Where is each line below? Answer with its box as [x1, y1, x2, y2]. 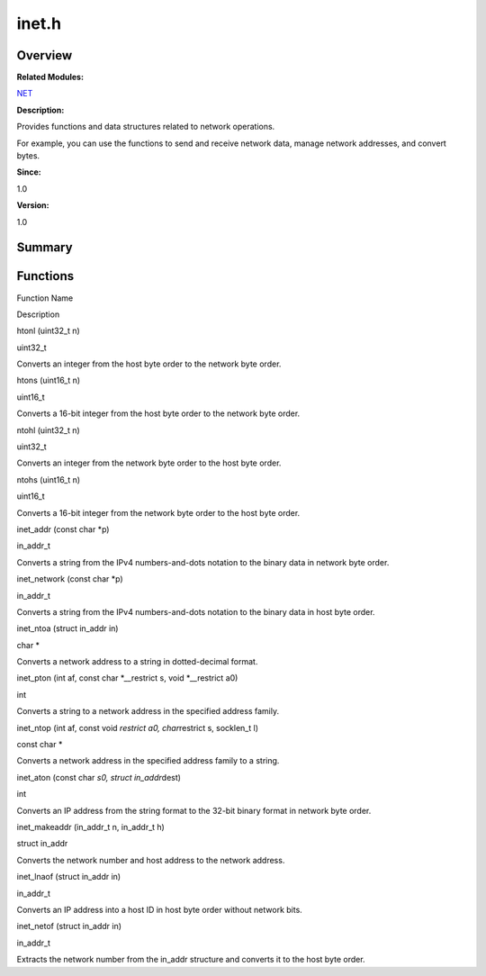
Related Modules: [16, 72, 85, 83]
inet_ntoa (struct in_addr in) [16, 623, 119, 634]
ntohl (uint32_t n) [16, 424, 80, 436]
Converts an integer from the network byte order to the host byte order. [16, 457, 282, 468]
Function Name [16, 293, 74, 303]
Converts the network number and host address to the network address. [16, 854, 285, 865]
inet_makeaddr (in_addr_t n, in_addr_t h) [16, 822, 166, 832]
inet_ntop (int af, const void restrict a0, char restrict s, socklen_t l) [16, 722, 259, 733]
